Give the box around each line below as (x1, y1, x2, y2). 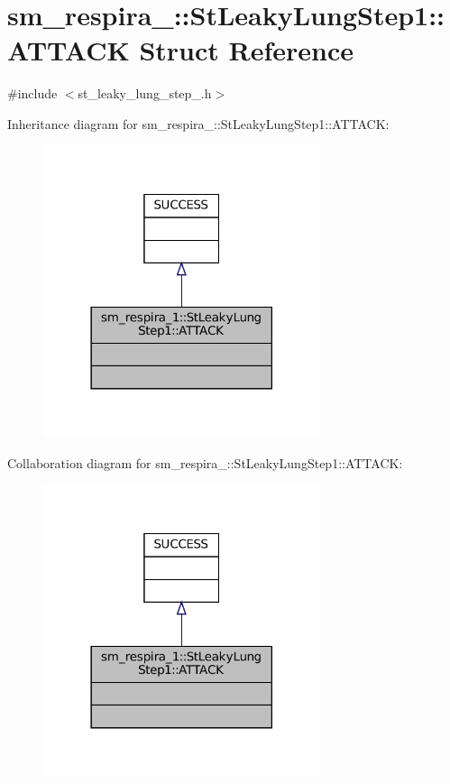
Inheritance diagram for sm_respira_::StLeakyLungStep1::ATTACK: (7, 114, 390, 133)
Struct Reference (139, 32, 354, 69)
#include (7, 84, 58, 103)
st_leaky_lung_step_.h (78, 84, 212, 103)
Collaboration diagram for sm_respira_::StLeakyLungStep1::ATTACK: (7, 453, 403, 472)
